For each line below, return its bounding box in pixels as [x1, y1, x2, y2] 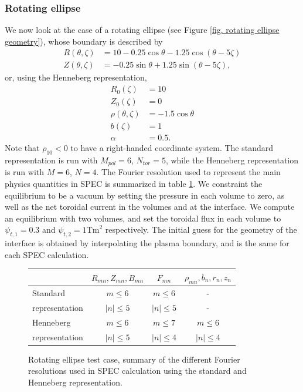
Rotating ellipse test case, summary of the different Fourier [28, 353, 240, 365]
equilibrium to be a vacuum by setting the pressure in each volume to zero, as [5, 189, 285, 201]
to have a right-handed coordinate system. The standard [70, 142, 274, 154]
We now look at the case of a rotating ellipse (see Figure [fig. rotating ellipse [5, 24, 280, 36]
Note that [5, 142, 40, 154]
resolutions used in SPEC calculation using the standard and [28, 364, 247, 377]
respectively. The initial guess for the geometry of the [105, 223, 297, 236]
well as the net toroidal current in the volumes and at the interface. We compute [5, 200, 295, 213]
